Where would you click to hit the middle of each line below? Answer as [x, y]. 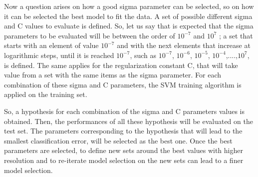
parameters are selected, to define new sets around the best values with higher [124, 150]
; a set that [236, 35]
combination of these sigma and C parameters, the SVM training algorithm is [123, 84]
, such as [143, 55]
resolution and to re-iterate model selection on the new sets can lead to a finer [124, 160]
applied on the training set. [46, 94]
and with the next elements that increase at [184, 45]
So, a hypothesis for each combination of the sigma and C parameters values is [124, 111]
